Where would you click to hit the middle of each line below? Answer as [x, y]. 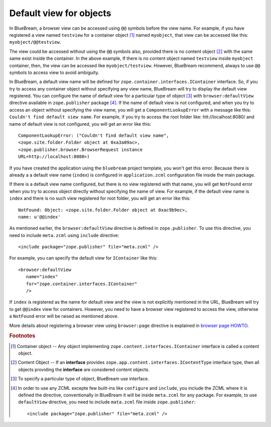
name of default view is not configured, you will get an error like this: [80, 124]
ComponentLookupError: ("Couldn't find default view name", [94, 136]
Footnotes [22, 336]
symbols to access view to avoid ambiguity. [54, 72]
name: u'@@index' [39, 217]
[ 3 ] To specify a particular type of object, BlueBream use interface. [80, 379]
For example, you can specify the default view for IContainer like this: [83, 258]
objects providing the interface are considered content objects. [84, 369]
